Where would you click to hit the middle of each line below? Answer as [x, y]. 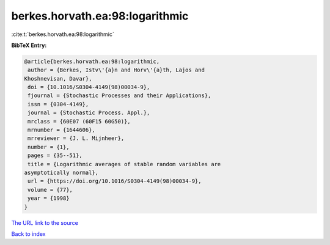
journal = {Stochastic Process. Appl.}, [89, 113]
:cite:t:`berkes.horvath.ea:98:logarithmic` [63, 34]
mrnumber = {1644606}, [62, 130]
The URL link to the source [45, 222]
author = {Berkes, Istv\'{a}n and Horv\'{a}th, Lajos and [116, 70]
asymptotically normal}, [61, 173]
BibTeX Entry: [29, 45]
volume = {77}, [50, 190]
